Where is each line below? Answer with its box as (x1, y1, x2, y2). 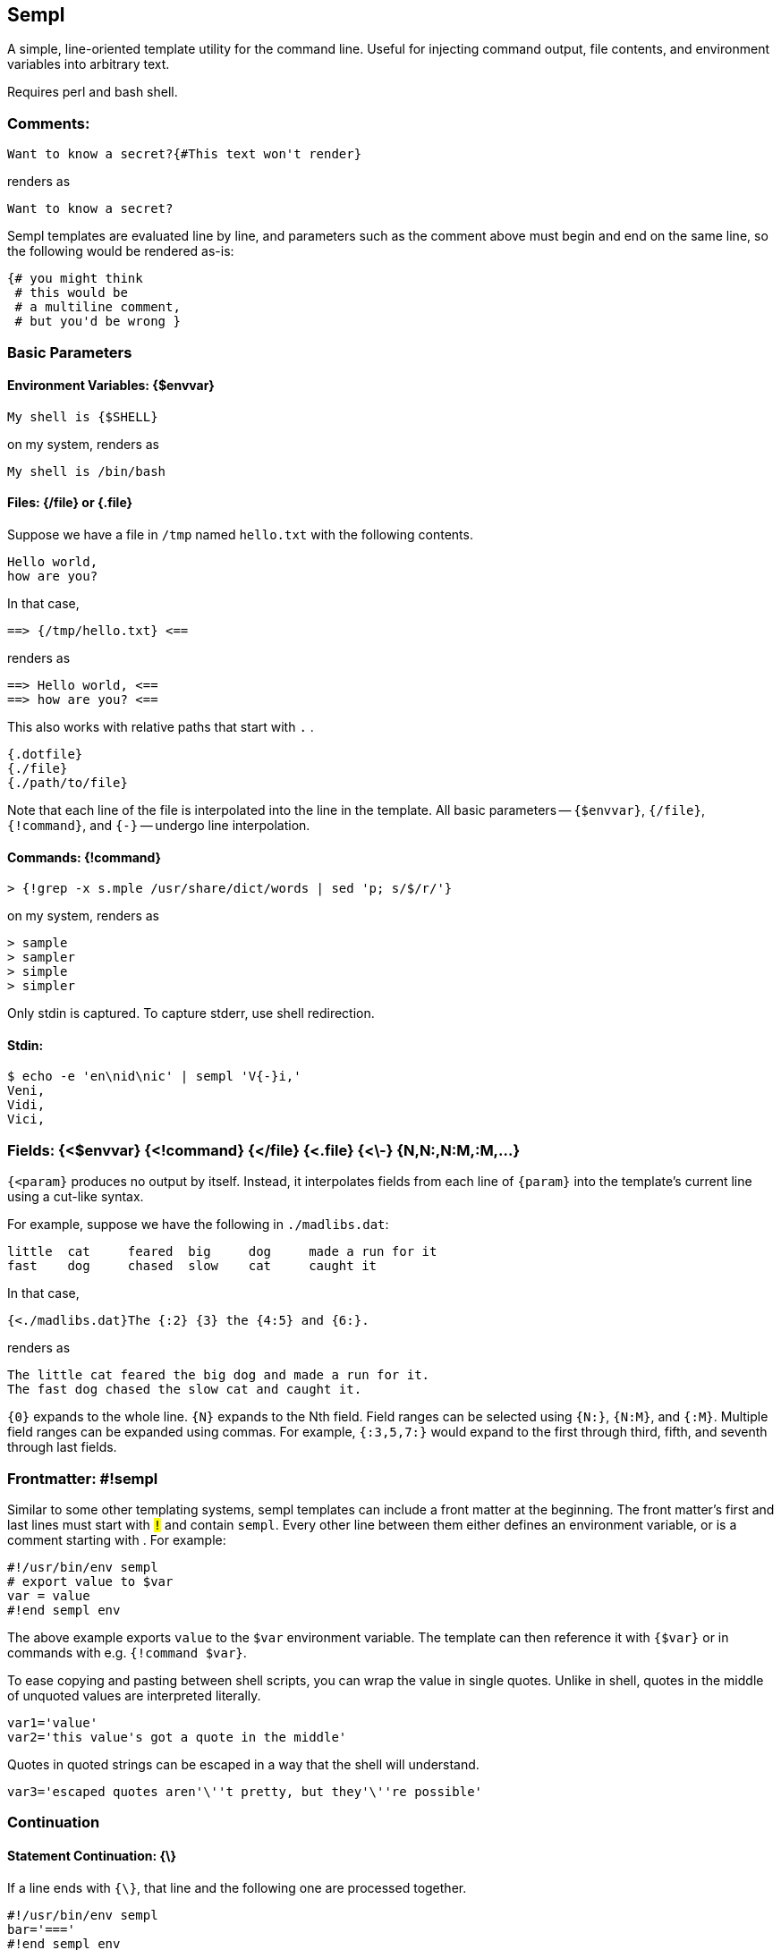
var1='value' (7, 1715, 98, 1730)
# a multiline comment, (14, 300, 181, 315)
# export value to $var (7, 1573, 174, 1589)
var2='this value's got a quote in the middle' (7, 1729, 347, 1744)
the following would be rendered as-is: (7, 243, 234, 259)
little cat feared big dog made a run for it (7, 1244, 437, 1259)
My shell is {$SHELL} (7, 409, 158, 424)
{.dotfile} (7, 746, 83, 761)
